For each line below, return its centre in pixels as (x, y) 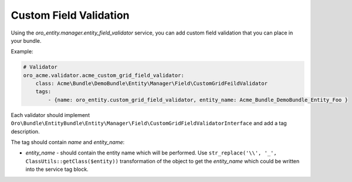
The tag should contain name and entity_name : (68, 142)
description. (26, 131)
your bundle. (26, 40)
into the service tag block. (57, 169)
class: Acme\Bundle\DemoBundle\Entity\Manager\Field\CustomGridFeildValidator (152, 84)
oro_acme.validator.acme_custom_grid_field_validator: (104, 75)
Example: (22, 51)
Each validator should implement (50, 115)
